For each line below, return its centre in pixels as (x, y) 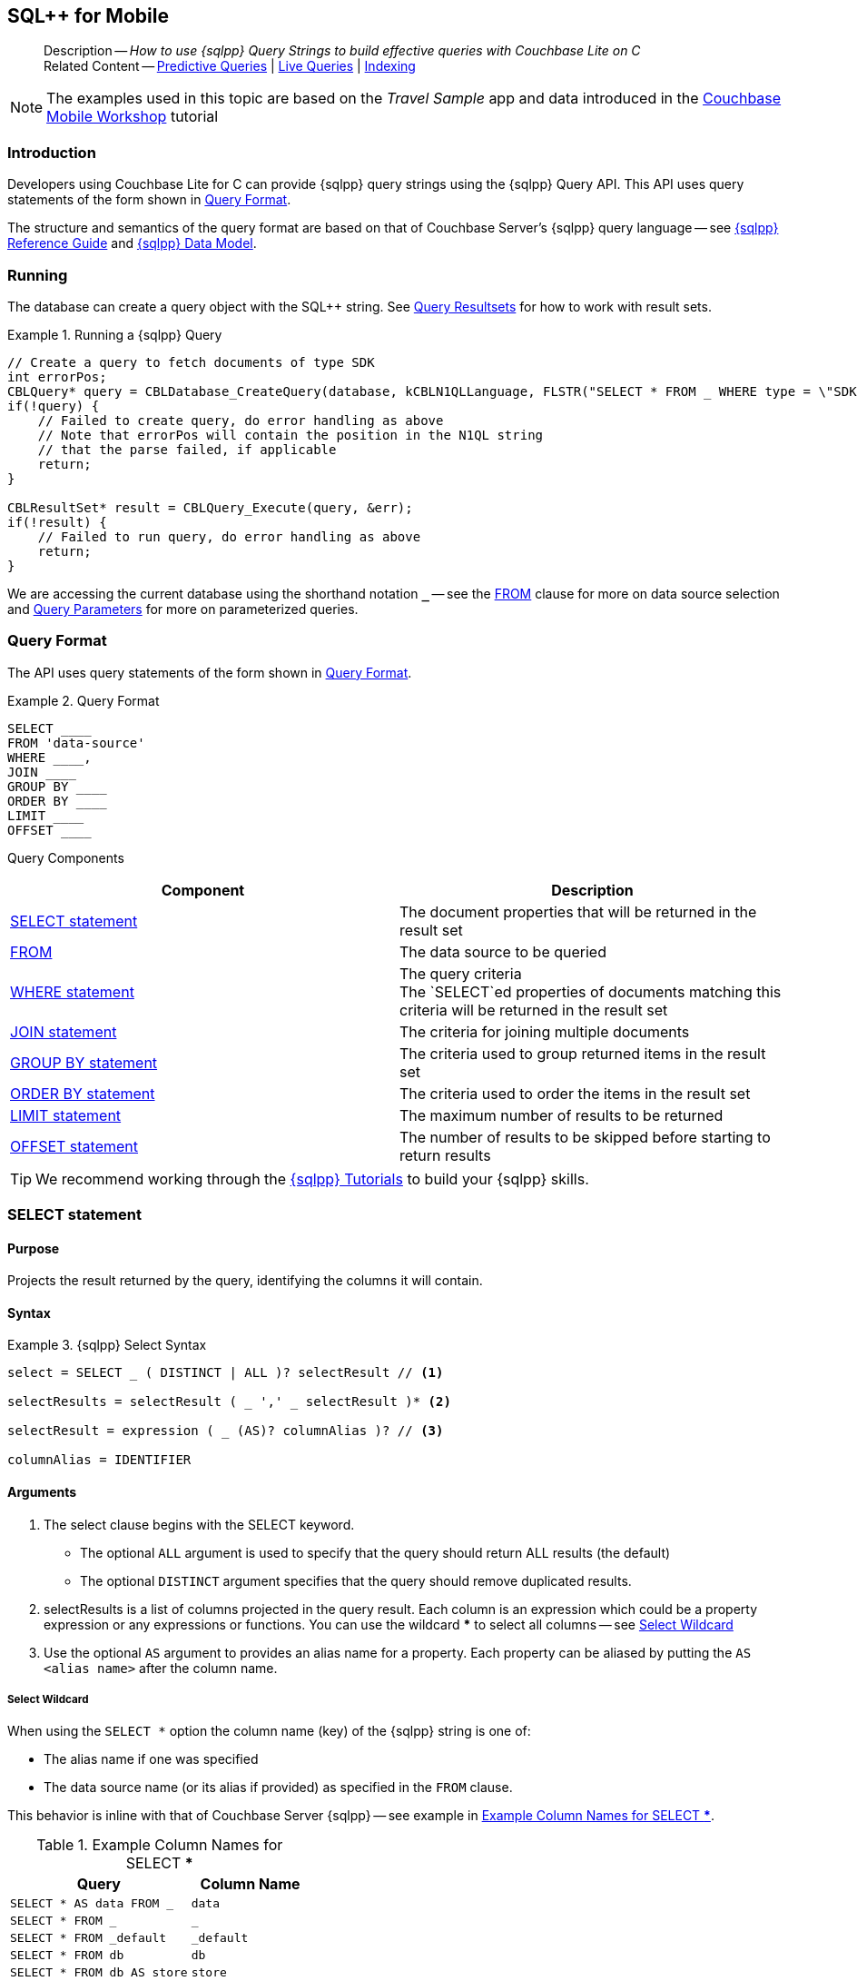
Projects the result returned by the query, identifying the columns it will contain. (245, 1281)
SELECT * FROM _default (89, 1938)
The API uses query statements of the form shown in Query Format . (210, 672)
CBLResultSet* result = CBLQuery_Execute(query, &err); (210, 507)
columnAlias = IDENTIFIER (99, 1460)
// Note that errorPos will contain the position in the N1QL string (291, 435)
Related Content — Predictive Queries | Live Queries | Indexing (230, 66)
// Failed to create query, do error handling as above (241, 420)
